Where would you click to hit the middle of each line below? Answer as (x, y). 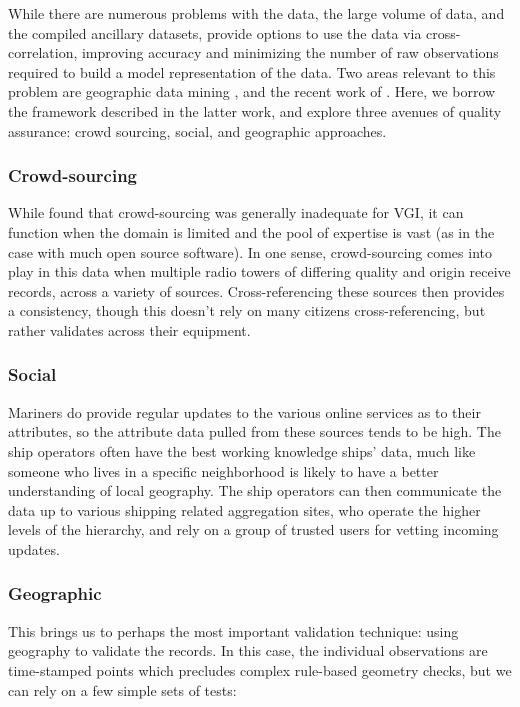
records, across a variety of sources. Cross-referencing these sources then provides (256, 290)
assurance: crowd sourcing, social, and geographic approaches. (197, 130)
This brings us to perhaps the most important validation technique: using (233, 630)
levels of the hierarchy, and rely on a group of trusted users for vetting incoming (253, 529)
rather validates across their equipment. (129, 329)
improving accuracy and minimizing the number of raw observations (290, 52)
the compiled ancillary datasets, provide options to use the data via (215, 32)
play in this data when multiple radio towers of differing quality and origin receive (259, 271)
